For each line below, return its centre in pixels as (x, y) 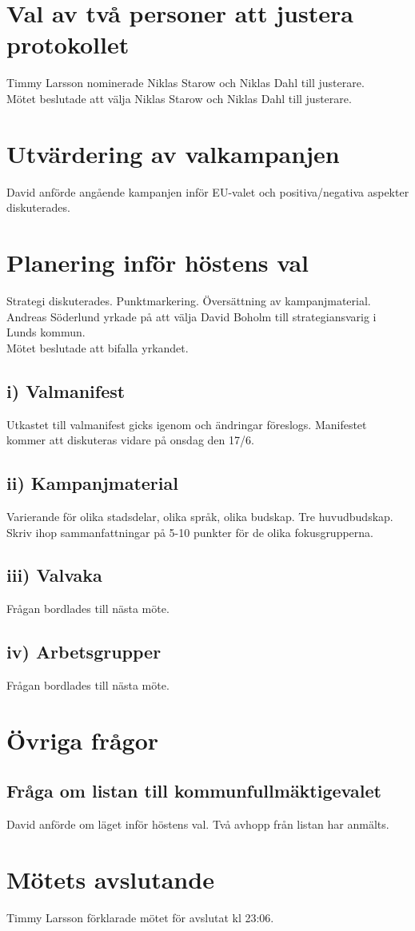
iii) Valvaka (54, 575)
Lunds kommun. (46, 332)
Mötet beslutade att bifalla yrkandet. (98, 347)
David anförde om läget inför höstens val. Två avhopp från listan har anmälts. (198, 824)
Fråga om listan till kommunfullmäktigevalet (194, 791)
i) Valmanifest (66, 390)
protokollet (68, 44)
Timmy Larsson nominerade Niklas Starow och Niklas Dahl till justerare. (186, 83)
